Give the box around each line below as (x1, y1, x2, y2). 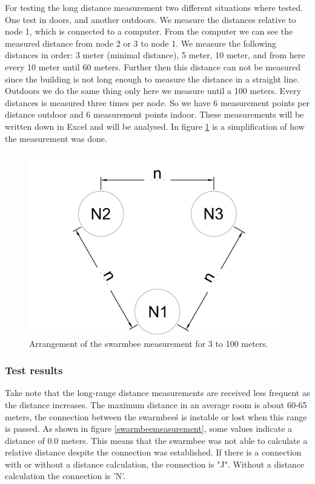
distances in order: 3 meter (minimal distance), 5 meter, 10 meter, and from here (5, 49, 305, 61)
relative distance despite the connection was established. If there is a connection (5, 446, 302, 459)
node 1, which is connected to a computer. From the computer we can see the (5, 25, 293, 38)
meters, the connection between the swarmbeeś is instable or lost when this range (5, 410, 307, 423)
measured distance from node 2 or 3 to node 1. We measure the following (5, 36, 276, 49)
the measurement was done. (5, 132, 107, 144)
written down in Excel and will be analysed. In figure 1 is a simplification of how (5, 119, 305, 132)
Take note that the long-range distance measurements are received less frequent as (5, 386, 310, 399)
